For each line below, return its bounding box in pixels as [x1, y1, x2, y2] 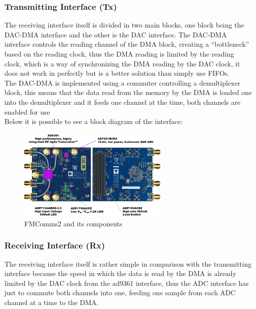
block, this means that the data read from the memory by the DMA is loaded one [4, 87, 252, 97]
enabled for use [4, 106, 50, 117]
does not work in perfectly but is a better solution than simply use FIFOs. [4, 68, 229, 78]
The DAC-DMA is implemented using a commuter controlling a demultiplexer [4, 77, 241, 88]
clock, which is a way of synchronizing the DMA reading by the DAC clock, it [4, 58, 240, 68]
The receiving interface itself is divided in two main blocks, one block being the [4, 20, 244, 30]
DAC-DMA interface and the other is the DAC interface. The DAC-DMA [4, 29, 227, 39]
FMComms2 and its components [24, 218, 122, 228]
